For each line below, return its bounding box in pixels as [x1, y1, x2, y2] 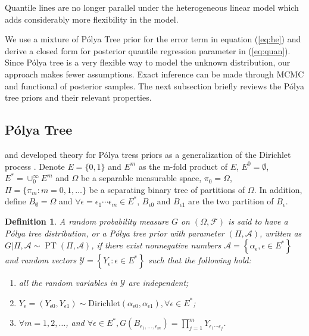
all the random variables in [18, 276, 117, 289]
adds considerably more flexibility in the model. [5, 13, 179, 25]
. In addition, [254, 183, 302, 195]
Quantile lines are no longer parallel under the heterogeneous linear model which [5, 1, 299, 13]
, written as [259, 226, 302, 239]
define [5, 195, 26, 207]
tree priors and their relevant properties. [5, 91, 152, 104]
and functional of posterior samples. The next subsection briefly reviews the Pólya [5, 79, 304, 92]
